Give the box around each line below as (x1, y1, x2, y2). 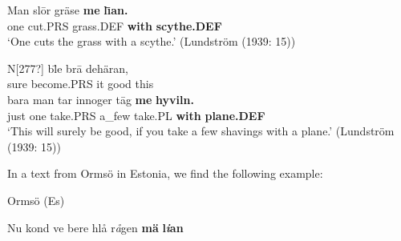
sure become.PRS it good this (7, 75, 154, 92)
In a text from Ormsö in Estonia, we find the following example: (7, 165, 323, 182)
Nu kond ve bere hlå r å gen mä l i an (7, 219, 184, 235)
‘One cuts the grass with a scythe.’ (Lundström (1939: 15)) (7, 33, 296, 50)
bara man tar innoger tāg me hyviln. (7, 90, 194, 107)
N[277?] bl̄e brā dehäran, (7, 59, 128, 76)
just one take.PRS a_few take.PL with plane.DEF (7, 106, 265, 123)
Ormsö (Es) (7, 191, 65, 208)
